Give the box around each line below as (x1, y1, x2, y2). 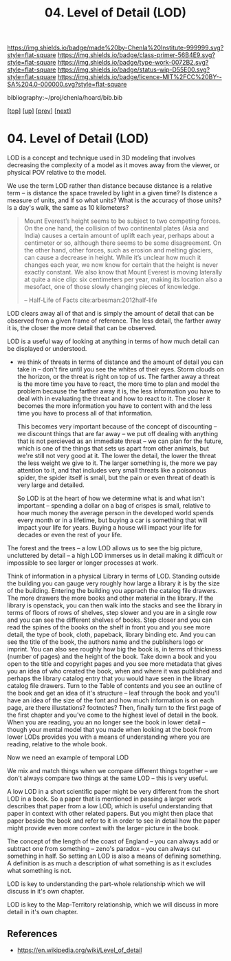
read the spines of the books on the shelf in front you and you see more (7, 623, 211, 631)
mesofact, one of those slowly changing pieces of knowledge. (23, 283, 201, 291)
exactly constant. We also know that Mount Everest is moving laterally (23, 268, 222, 277)
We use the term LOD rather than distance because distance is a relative (7, 182, 212, 190)
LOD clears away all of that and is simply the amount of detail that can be (7, 310, 214, 318)
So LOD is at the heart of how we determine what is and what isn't (16, 494, 205, 503)
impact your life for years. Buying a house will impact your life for (16, 523, 202, 532)
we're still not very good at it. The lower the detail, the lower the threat (16, 452, 217, 460)
